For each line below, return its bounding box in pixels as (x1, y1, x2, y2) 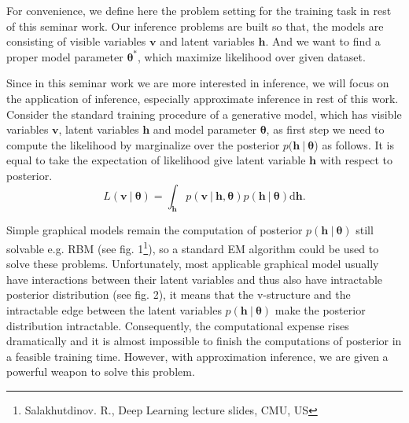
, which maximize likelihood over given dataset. (138, 48, 366, 64)
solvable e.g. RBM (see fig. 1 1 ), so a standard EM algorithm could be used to (6, 237, 379, 256)
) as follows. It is (314, 136, 395, 153)
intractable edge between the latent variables (6, 301, 222, 318)
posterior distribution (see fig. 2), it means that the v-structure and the (6, 286, 351, 303)
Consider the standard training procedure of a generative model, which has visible (6, 105, 402, 122)
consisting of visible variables (6, 33, 146, 50)
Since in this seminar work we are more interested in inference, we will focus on (6, 75, 389, 91)
